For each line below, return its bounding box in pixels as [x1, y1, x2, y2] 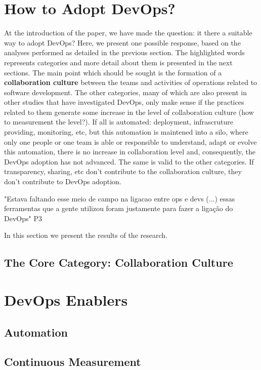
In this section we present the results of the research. [4, 230, 167, 240]
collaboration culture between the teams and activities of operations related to [4, 77, 257, 88]
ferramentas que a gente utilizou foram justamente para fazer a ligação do [4, 203, 233, 214]
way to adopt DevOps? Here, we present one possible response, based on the [4, 37, 241, 48]
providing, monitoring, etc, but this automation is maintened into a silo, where [4, 127, 248, 137]
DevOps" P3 [4, 213, 42, 223]
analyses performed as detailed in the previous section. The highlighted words [4, 47, 245, 58]
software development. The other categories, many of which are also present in [4, 87, 247, 97]
